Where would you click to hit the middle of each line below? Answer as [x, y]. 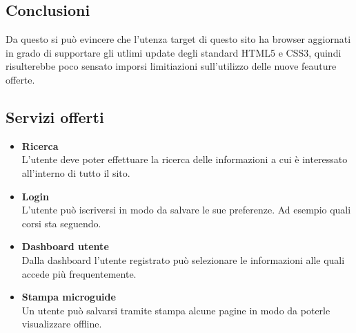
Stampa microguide [69, 297]
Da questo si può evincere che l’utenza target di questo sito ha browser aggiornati [178, 39]
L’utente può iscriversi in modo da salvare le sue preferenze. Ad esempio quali [186, 210]
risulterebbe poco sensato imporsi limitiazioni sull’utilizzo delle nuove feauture [171, 66]
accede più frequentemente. [79, 273]
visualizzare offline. [62, 324]
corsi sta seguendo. [61, 223]
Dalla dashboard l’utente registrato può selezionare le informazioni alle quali [183, 259]
